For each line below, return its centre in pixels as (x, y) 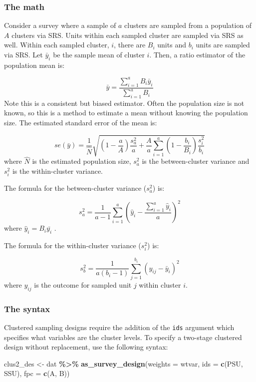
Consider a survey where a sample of (60, 25)
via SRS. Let (23, 54)
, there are (130, 45)
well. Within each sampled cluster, (57, 45)
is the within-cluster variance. (57, 171)
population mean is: (34, 65)
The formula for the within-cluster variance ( (73, 245)
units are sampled (223, 45)
